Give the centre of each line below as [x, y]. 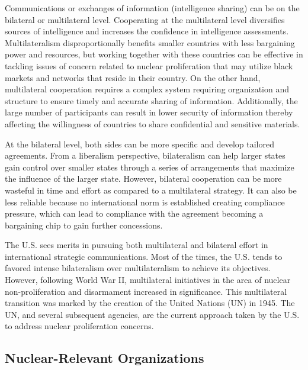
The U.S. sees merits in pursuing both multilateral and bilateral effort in [137, 245]
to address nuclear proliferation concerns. [79, 326]
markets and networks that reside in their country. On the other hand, [133, 77]
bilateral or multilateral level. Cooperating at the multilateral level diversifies [145, 19]
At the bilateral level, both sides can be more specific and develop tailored [139, 144]
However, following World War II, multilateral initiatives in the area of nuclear [148, 280]
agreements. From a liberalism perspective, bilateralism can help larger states [145, 155]
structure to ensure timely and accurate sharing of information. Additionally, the [151, 100]
